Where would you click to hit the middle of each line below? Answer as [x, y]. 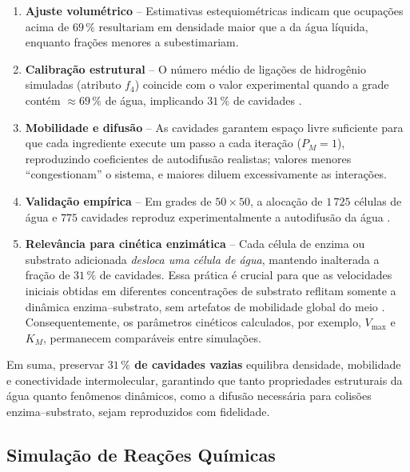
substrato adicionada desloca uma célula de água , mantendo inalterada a [202, 259]
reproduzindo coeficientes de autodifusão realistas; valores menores [188, 158]
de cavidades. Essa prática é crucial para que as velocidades [246, 275]
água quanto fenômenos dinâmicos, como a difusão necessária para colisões [189, 396]
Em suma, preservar [56, 364]
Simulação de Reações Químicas [141, 455]
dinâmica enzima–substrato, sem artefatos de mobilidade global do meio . [205, 306]
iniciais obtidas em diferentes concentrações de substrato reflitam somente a [211, 290]
